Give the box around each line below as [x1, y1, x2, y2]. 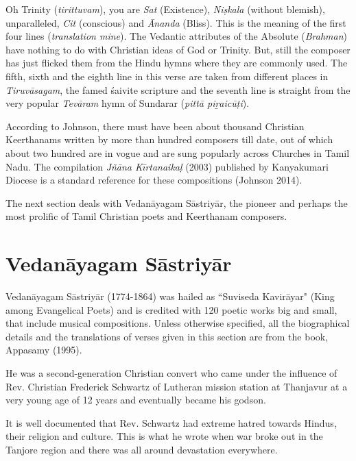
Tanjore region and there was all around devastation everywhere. [5, 442, 278, 456]
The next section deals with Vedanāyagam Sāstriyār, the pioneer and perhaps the [5, 195, 348, 210]
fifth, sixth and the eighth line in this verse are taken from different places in [5, 68, 329, 83]
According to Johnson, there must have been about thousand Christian [5, 119, 305, 133]
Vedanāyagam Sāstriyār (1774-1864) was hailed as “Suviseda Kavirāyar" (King [5, 289, 335, 303]
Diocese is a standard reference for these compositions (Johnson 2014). [5, 173, 302, 187]
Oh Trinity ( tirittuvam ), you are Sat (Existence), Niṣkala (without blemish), [5, 2, 325, 16]
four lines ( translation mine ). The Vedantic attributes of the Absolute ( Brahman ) [5, 29, 348, 43]
